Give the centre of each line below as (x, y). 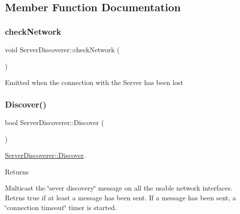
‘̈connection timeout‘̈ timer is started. (61, 207)
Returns (17, 171)
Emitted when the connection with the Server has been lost (94, 82)
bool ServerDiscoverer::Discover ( (55, 122)
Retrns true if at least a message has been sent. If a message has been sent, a (120, 197)
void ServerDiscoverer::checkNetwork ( (62, 49)
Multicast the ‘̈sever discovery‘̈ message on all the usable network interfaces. (119, 188)
